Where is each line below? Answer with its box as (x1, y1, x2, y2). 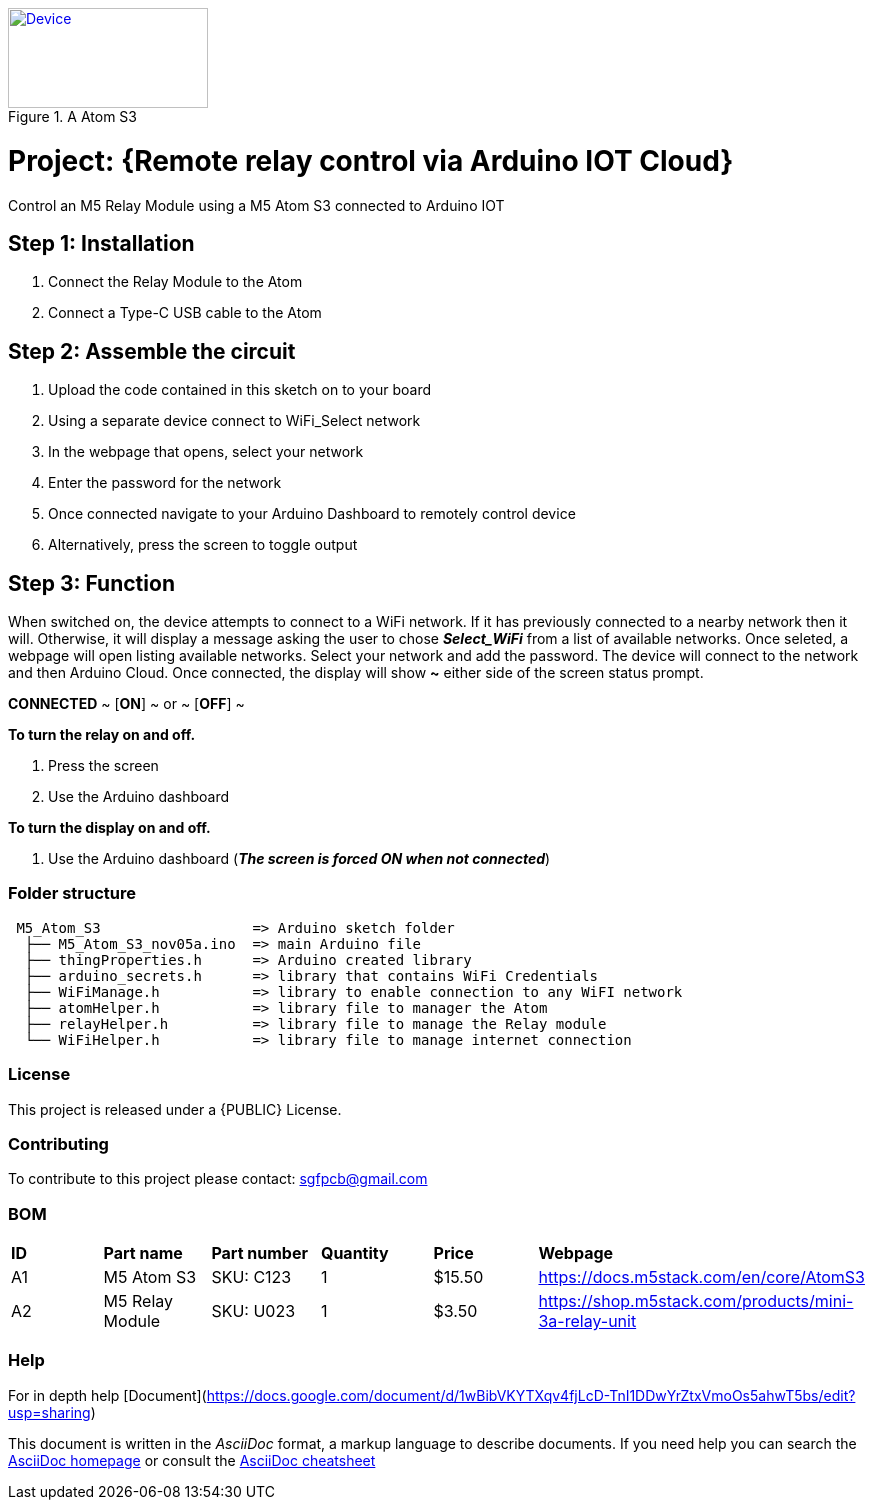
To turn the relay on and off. (8, 726, 196, 744)
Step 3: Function (8, 570, 175, 596)
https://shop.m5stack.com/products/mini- (538, 1291, 854, 1312)
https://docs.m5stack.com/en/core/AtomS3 (538, 1267, 865, 1288)
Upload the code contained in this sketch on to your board (48, 381, 431, 399)
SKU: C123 (211, 1267, 292, 1288)
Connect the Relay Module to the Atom (48, 273, 303, 291)
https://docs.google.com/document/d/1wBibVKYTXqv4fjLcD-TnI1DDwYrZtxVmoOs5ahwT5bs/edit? (206, 1386, 856, 1404)
